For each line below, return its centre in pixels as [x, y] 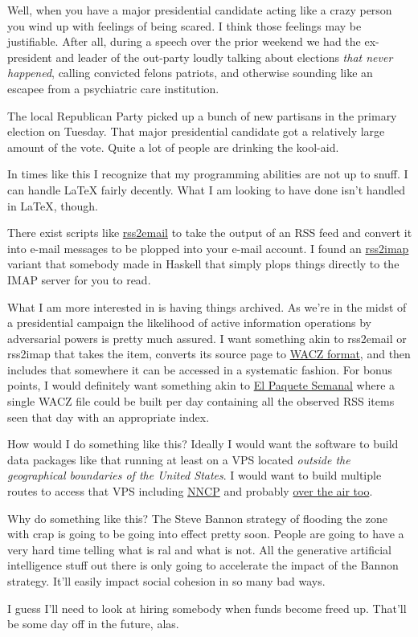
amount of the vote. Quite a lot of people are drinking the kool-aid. [173, 147]
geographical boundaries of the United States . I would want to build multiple [195, 475]
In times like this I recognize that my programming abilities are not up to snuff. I [208, 174]
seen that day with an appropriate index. [109, 416]
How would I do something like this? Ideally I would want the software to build [203, 444]
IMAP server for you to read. [79, 279]
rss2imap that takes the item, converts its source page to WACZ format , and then [209, 354]
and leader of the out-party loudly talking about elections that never [224, 57]
